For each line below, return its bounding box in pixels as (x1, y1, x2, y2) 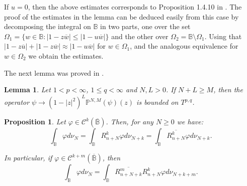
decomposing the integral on (4, 21, 91, 32)
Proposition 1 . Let (4, 116, 66, 127)
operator (4, 97, 30, 107)
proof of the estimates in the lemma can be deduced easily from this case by (4, 11, 239, 22)
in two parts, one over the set (100, 21, 191, 32)
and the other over (111, 31, 169, 41)
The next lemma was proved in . (4, 67, 104, 78)
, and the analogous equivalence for (130, 41, 238, 51)
